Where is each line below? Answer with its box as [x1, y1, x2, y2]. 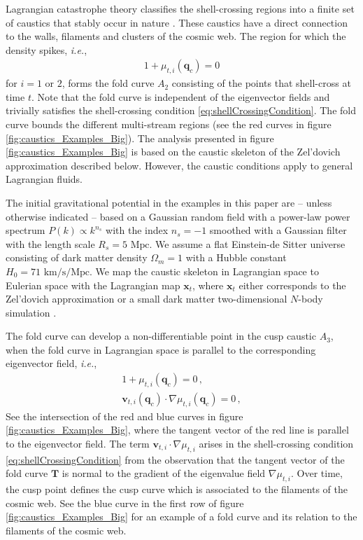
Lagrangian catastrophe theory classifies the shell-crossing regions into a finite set [6, 1, 355, 15]
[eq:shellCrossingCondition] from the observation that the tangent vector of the [6, 452, 345, 466]
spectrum [6, 223, 45, 237]
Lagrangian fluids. [6, 172, 83, 186]
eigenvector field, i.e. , [6, 356, 97, 371]
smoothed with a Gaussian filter [209, 223, 347, 237]
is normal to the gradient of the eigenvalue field [62, 466, 266, 480]
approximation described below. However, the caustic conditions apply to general [6, 158, 353, 172]
